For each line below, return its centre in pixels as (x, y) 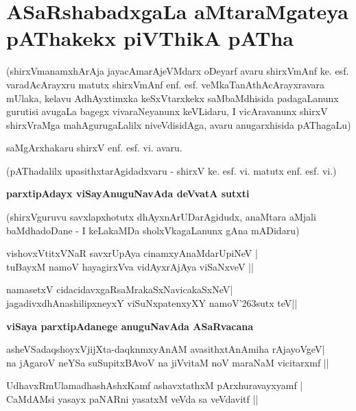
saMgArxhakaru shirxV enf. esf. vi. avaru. (94, 148)
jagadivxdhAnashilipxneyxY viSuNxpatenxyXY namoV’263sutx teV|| (152, 303)
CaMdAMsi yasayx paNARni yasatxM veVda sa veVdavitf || (132, 399)
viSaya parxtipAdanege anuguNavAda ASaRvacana (130, 326)
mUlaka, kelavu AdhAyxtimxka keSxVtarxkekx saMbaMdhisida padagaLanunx (173, 98)
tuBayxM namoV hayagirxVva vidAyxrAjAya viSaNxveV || (130, 266)
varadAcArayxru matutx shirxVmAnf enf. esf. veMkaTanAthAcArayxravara (166, 84)
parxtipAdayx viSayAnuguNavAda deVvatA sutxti (128, 194)
